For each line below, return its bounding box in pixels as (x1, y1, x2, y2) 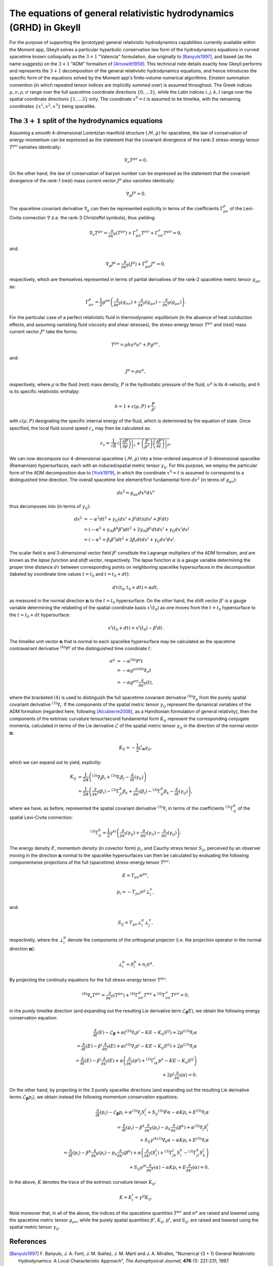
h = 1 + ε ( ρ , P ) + (114, 403, 151, 409)
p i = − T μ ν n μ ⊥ (116, 888, 150, 896)
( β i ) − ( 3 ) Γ (98, 787, 120, 795)
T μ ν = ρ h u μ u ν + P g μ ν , (111, 341, 160, 348)
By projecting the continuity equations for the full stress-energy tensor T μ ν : (9, 976, 167, 983)
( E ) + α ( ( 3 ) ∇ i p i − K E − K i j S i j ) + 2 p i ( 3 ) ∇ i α (108, 1042, 197, 1050)
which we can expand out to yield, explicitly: (9, 759, 102, 765)
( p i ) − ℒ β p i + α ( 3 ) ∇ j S (100, 1109, 145, 1117)
